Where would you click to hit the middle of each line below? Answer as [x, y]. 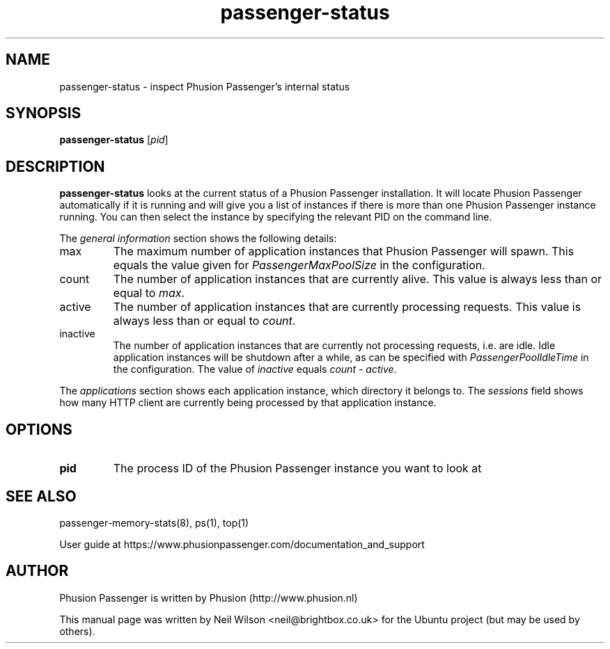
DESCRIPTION [55, 166]
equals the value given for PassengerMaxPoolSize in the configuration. [299, 265]
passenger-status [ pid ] [114, 140]
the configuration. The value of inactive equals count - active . [255, 369]
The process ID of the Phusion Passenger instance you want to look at [297, 468]
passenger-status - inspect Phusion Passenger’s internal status [205, 86]
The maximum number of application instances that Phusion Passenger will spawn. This [344, 251]
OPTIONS [39, 429]
